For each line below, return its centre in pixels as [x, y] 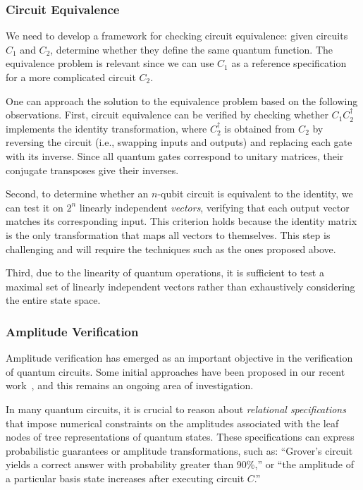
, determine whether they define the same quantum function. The [192, 49]
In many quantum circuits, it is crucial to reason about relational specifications [176, 409]
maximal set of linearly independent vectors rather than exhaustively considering [180, 286]
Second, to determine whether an [77, 194]
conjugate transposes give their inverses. [92, 170]
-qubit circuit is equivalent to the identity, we [255, 194]
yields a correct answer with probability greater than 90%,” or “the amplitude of [180, 464]
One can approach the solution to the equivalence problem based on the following [182, 100]
